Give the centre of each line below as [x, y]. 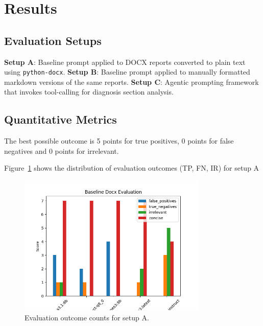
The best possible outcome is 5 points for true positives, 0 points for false [119, 141]
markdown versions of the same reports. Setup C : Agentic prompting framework [131, 81]
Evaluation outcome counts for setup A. [87, 317]
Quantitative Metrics [61, 119]
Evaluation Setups [53, 40]
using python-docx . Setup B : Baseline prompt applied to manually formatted [127, 72]
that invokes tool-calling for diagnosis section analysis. [89, 92]
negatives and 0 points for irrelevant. [62, 150]
